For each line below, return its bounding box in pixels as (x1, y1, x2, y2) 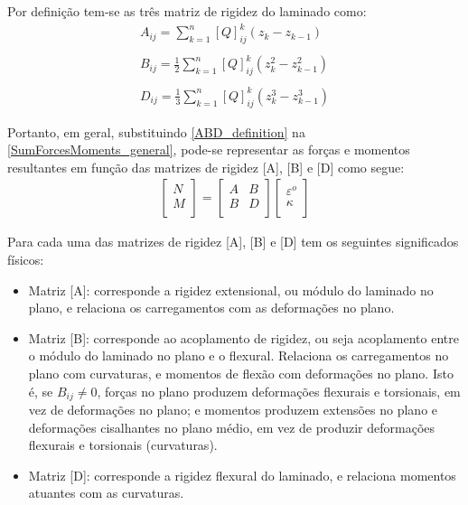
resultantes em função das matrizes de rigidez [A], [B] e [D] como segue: (7, 157, 405, 176)
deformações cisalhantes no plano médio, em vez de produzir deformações (28, 417, 435, 436)
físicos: (7, 250, 44, 269)
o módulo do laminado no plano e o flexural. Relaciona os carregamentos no (28, 346, 449, 365)
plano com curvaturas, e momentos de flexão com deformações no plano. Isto (28, 364, 454, 383)
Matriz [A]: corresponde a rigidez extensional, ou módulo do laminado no (28, 280, 434, 299)
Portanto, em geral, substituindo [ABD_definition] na (7, 122, 305, 141)
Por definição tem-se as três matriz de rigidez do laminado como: (7, 2, 367, 20)
